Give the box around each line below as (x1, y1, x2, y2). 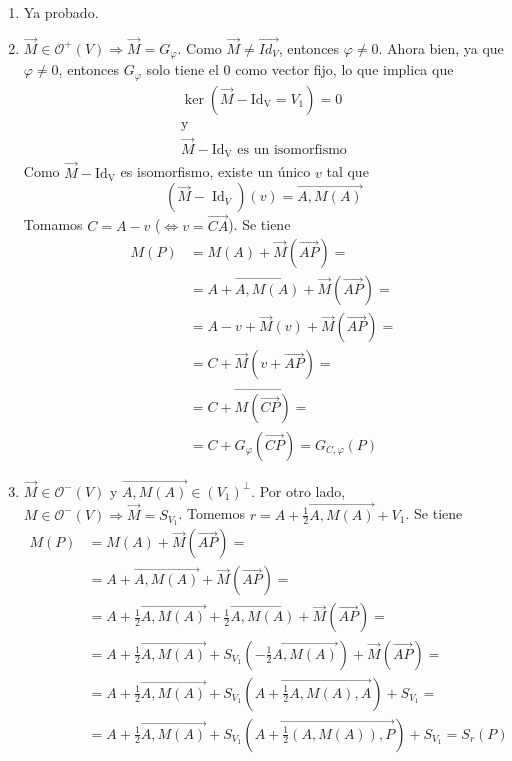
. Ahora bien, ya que (378, 37, 504, 58)
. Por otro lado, (251, 480, 346, 501)
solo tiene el (146, 59, 219, 80)
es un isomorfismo (237, 143, 347, 158)
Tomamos (23, 214, 83, 235)
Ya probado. (23, 2, 99, 22)
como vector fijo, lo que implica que (235, 59, 454, 80)
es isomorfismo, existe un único (120, 161, 311, 182)
